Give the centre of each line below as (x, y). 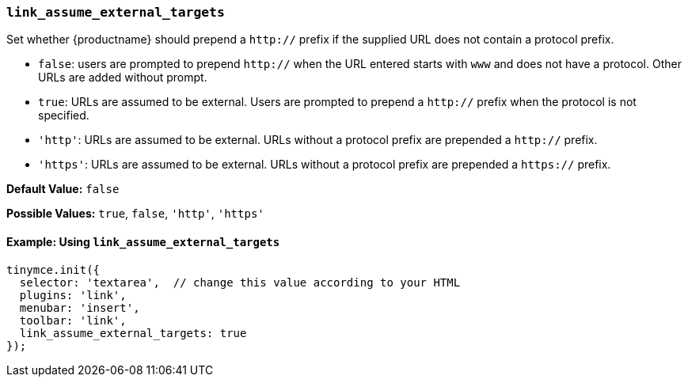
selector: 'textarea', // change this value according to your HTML (240, 282)
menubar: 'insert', (80, 307)
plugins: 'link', (73, 295)
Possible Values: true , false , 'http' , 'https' (135, 214)
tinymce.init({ (53, 269)
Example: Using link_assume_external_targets (143, 241)
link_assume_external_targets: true (133, 333)
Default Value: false (63, 189)
